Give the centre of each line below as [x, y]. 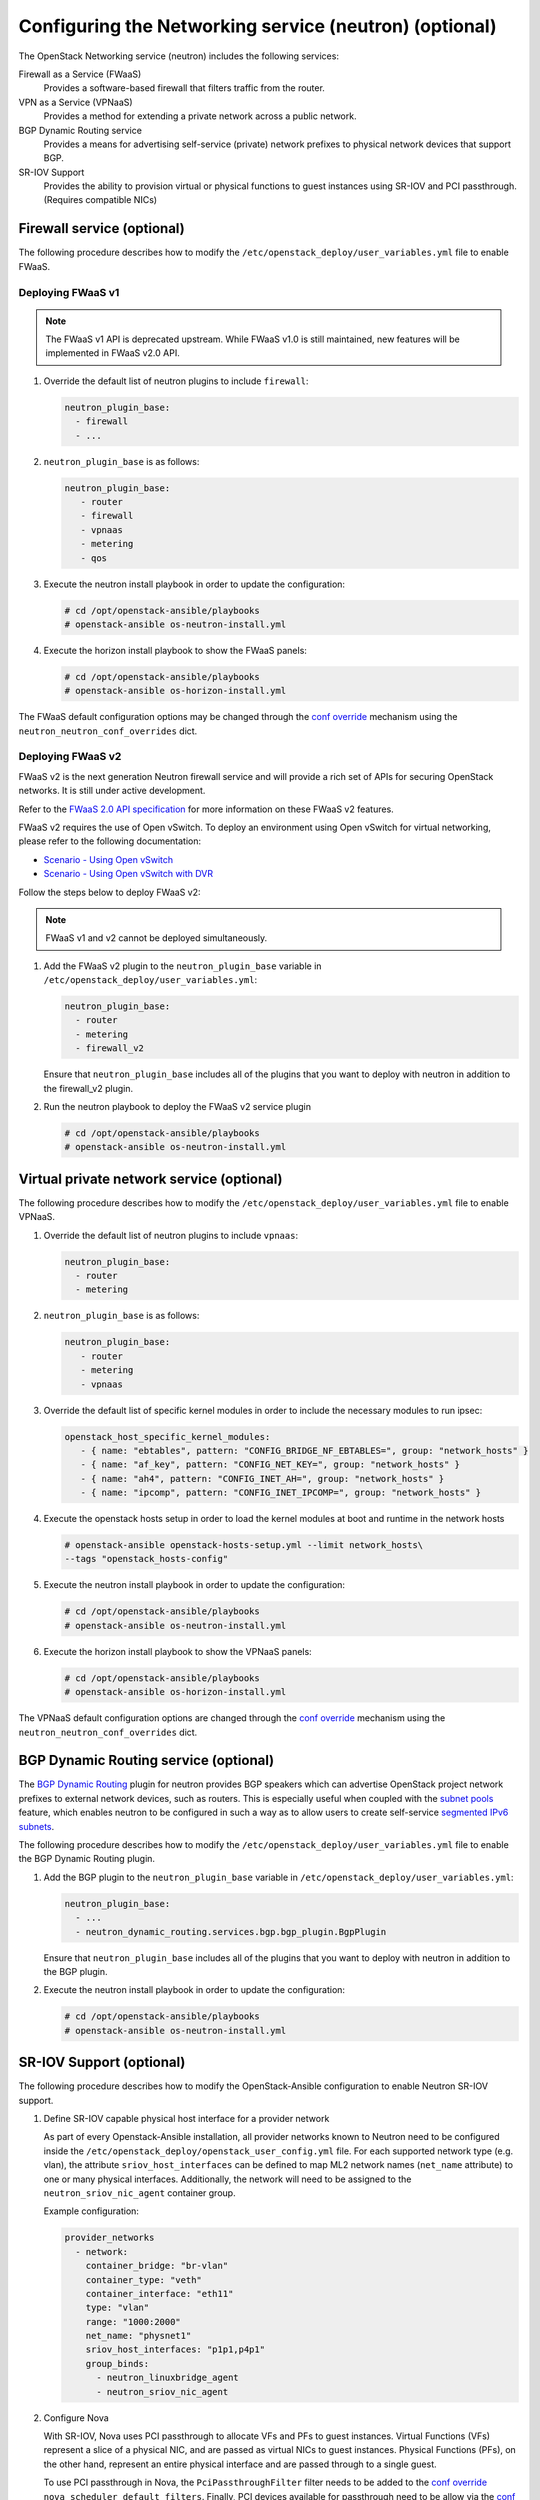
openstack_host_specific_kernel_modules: [167, 1436]
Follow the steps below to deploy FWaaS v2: [109, 892]
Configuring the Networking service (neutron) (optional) [257, 26]
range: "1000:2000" [133, 2321]
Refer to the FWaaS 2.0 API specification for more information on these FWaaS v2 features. [206, 809]
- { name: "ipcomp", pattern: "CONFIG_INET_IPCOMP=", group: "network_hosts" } [281, 1493]
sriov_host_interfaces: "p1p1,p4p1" [175, 2349]
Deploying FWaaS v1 [69, 292]
